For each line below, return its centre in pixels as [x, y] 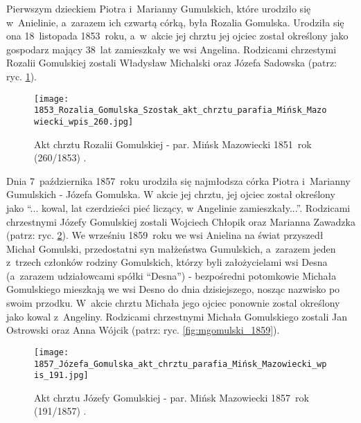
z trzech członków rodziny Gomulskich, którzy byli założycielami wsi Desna [167, 262]
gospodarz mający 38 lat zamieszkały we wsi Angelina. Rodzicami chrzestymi [171, 49]
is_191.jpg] [61, 376]
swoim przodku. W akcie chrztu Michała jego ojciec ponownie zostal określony [173, 303]
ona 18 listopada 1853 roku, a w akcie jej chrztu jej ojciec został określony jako [177, 36]
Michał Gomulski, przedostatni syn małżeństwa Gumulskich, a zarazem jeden [171, 248]
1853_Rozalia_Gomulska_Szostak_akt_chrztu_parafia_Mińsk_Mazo [180, 110]
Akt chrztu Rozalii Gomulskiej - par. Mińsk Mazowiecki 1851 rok [173, 144]
